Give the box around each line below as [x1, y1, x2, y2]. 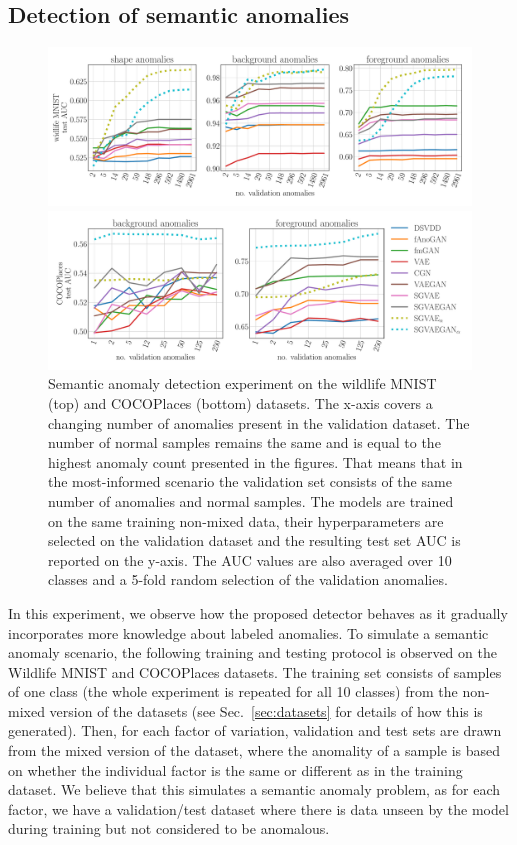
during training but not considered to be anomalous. [8, 818, 330, 839]
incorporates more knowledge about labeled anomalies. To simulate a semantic [8, 622, 489, 643]
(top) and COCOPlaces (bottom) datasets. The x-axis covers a [48, 392, 433, 413]
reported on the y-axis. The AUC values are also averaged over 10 [48, 549, 452, 570]
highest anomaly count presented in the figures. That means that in [48, 451, 463, 472]
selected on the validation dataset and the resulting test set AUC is [48, 530, 461, 551]
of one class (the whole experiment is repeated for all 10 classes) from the [8, 681, 458, 702]
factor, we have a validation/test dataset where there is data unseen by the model [8, 798, 509, 819]
